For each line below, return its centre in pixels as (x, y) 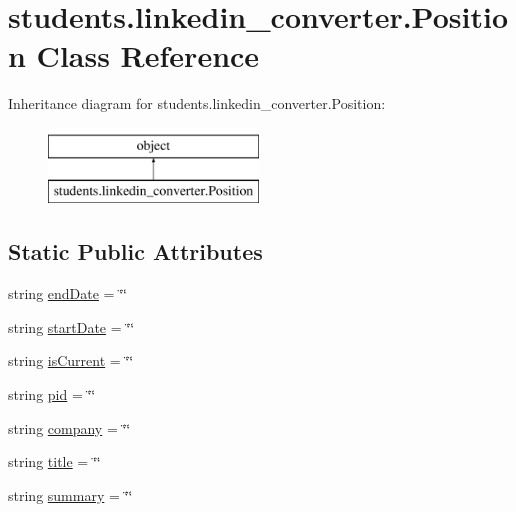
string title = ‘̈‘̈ (54, 461)
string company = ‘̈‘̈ (69, 427)
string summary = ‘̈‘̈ (70, 494)
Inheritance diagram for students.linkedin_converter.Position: (197, 103)
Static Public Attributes (135, 251)
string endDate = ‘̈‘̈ (67, 293)
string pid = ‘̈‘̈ (52, 394)
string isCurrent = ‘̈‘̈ (71, 360)
